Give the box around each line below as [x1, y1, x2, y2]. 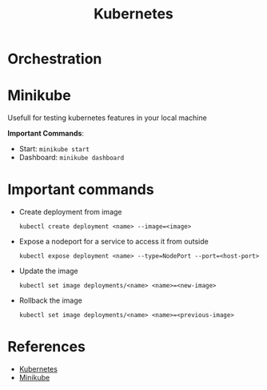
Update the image [18, 266, 78, 276]
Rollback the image [18, 296, 83, 305]
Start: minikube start [18, 144, 90, 154]
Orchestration [7, 50, 102, 68]
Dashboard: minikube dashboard [18, 153, 125, 163]
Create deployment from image [18, 207, 122, 217]
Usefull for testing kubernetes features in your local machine [7, 113, 207, 123]
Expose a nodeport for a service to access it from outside [18, 237, 209, 247]
